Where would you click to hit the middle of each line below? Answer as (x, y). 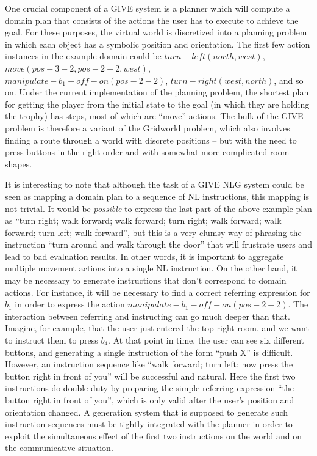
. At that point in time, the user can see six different (206, 340)
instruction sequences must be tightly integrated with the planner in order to (149, 424)
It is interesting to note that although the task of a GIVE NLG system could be (155, 184)
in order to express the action (70, 304)
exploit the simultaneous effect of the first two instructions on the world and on (153, 436)
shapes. (19, 164)
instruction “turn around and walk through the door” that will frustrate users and (158, 244)
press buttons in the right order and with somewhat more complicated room (147, 152)
